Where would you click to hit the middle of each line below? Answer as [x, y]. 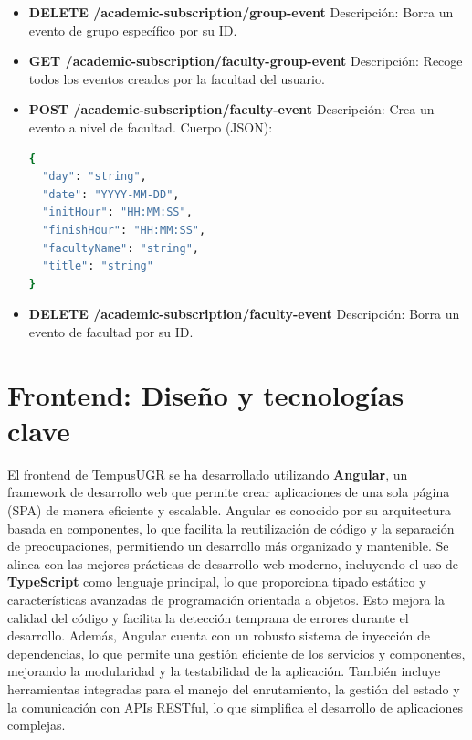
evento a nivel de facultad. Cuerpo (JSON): [151, 127]
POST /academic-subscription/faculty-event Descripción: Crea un [231, 109]
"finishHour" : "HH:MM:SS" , [124, 230]
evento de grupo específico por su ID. [133, 30]
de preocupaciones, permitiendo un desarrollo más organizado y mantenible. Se [228, 546]
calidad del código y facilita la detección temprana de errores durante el [208, 617]
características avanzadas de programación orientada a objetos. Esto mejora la [226, 599]
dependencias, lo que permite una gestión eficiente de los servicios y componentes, [236, 653]
